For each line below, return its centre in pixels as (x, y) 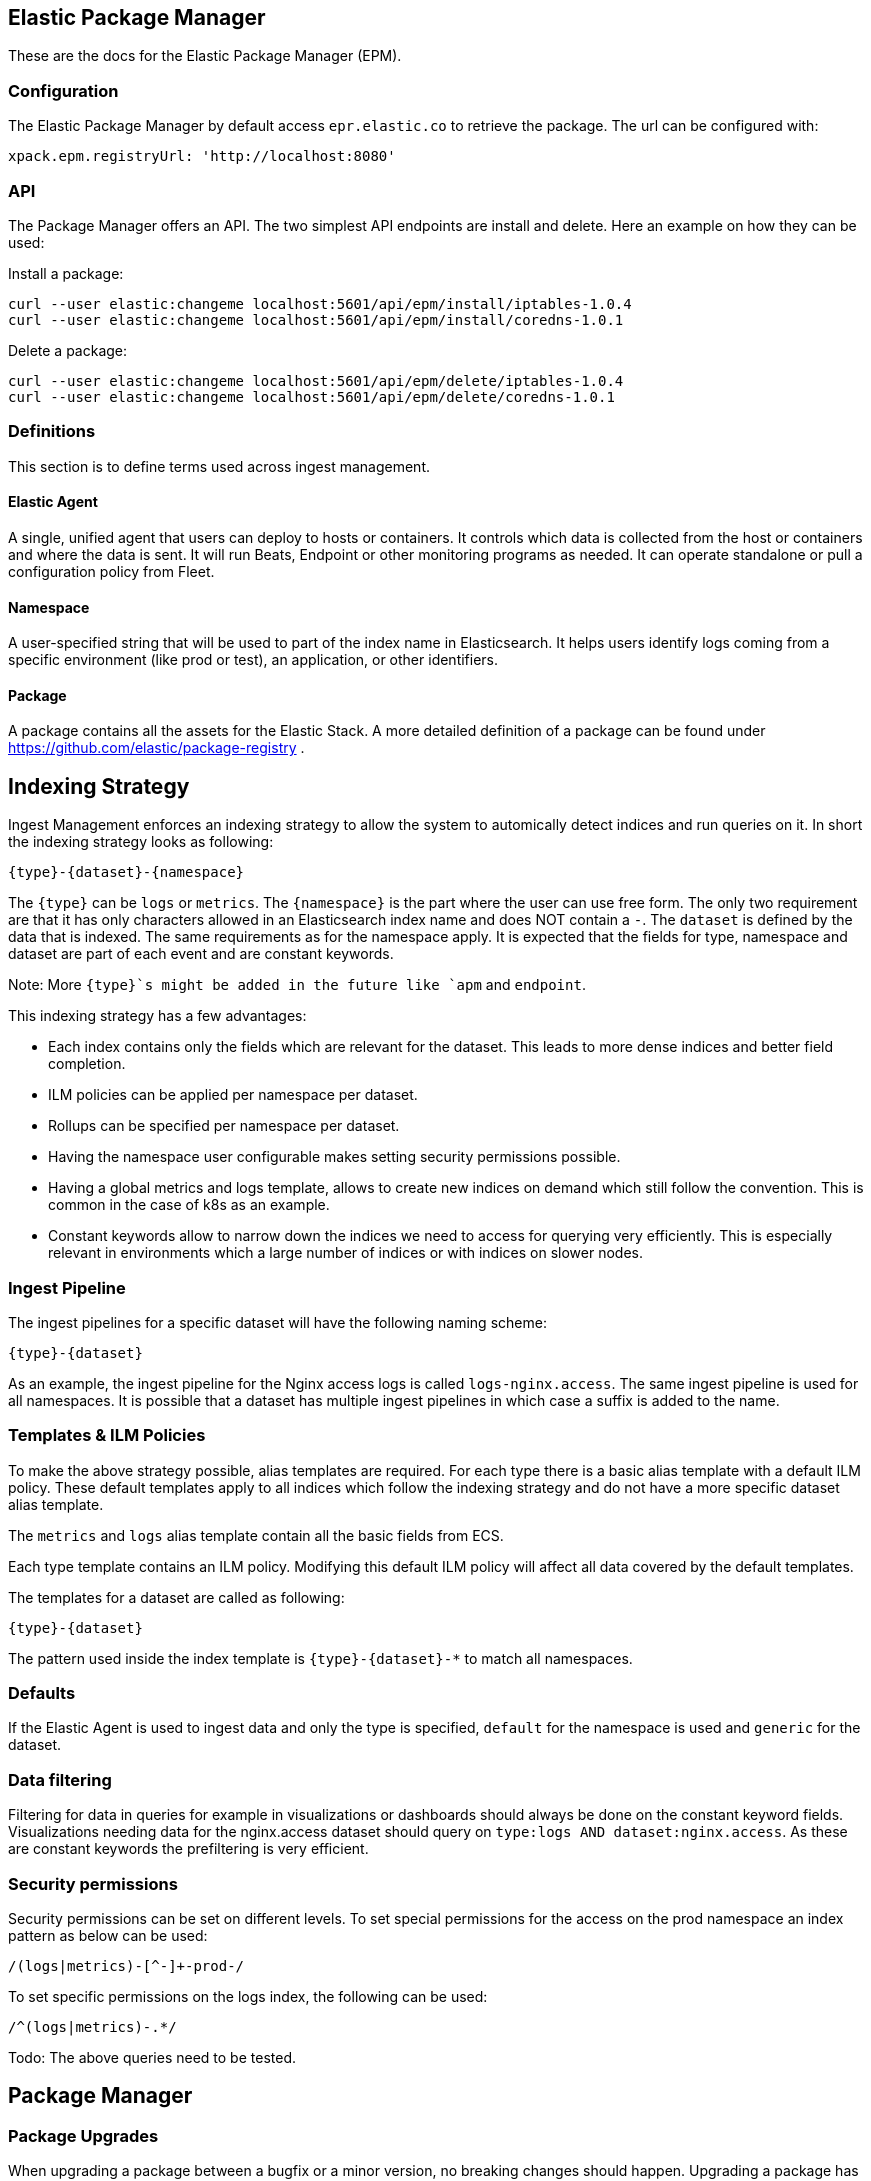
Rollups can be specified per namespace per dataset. (224, 1126)
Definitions (52, 431)
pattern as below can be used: (108, 1935)
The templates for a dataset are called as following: (176, 1597)
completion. (87, 1064)
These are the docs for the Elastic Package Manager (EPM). (205, 56)
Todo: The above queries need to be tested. (152, 2057)
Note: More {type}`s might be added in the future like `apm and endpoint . (297, 985)
